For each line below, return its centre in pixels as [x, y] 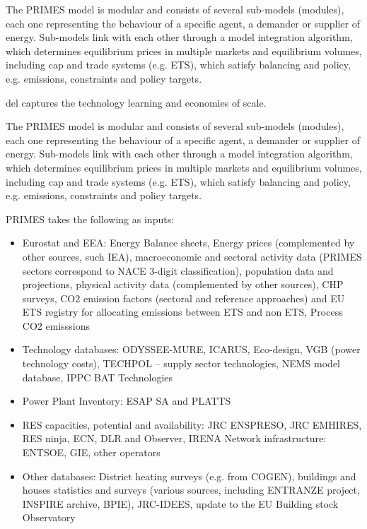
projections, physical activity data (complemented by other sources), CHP [183, 284]
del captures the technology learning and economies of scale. [136, 102]
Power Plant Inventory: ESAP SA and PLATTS [127, 401]
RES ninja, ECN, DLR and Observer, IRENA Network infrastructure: [174, 438]
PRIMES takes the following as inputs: [90, 219]
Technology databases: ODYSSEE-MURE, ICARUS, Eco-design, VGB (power [191, 349]
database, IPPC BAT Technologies [98, 377]
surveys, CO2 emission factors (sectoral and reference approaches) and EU [183, 298]
